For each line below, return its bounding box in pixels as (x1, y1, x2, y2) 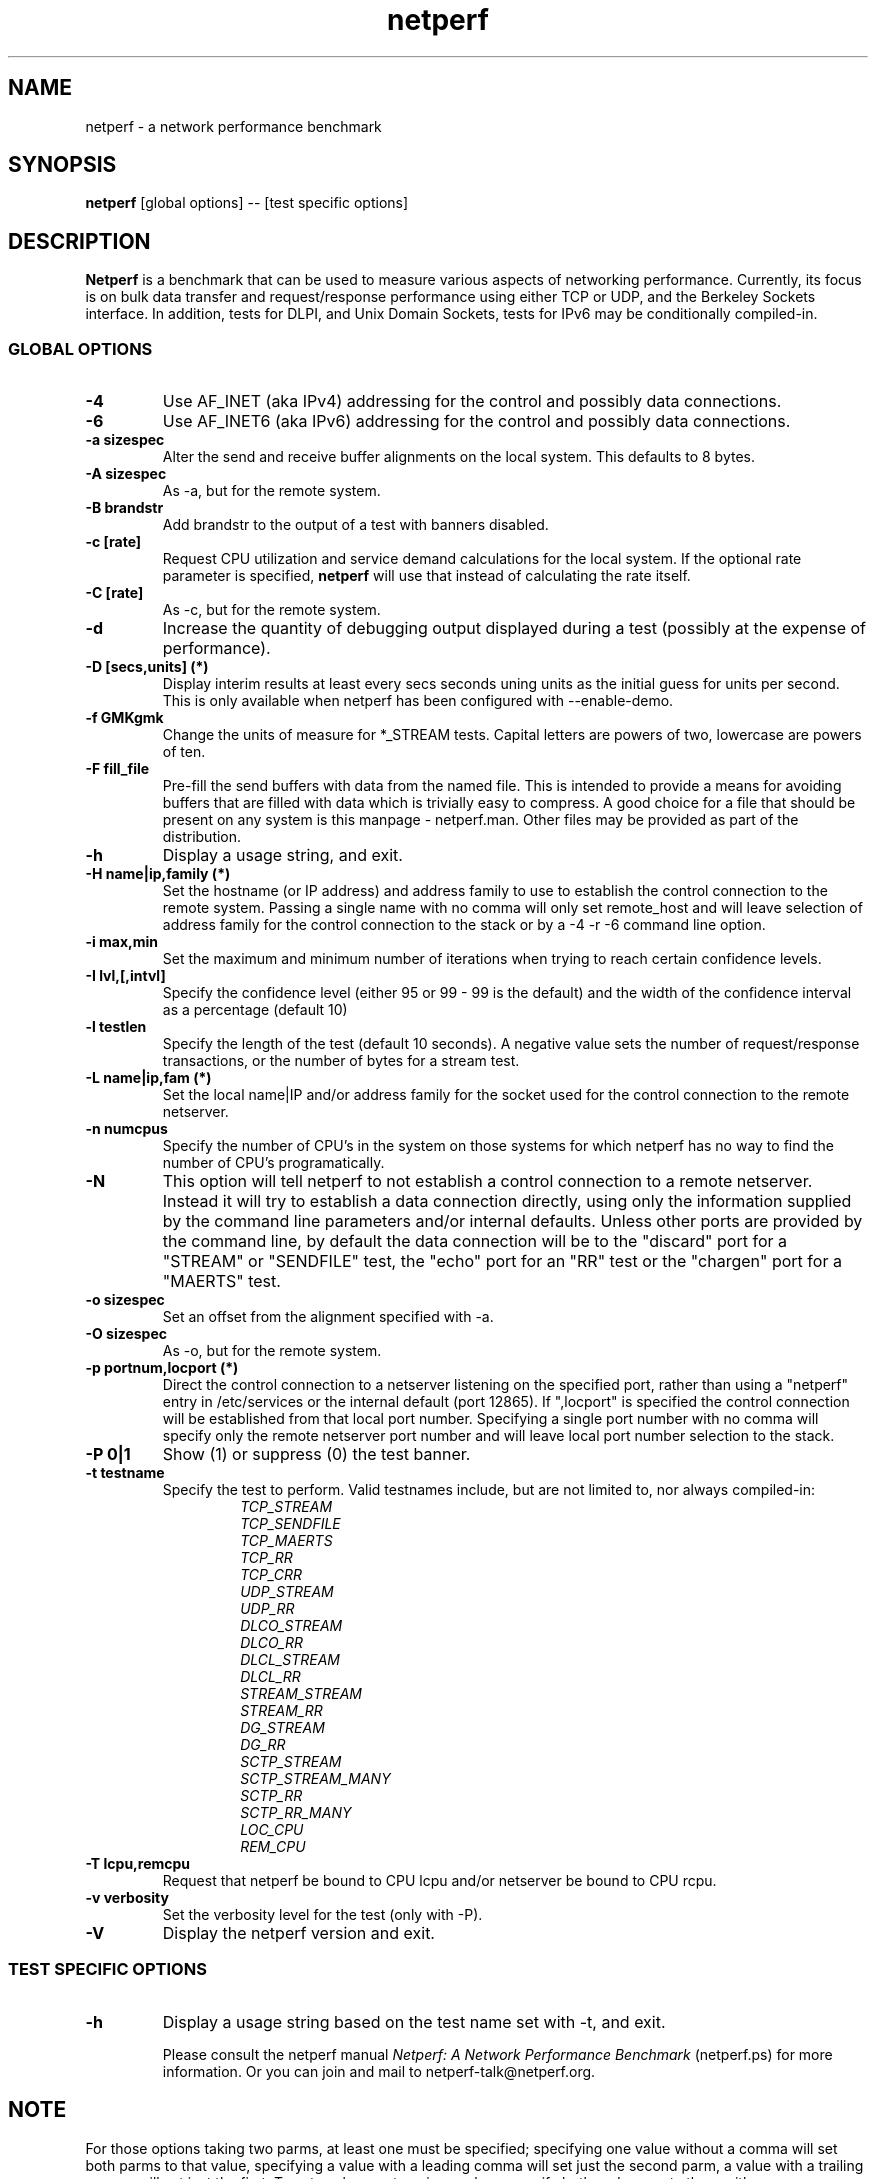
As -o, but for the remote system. (162, 1342, 382, 1360)
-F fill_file (85, 760, 150, 778)
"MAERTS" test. (162, 1271, 281, 1292)
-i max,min (85, 933, 159, 951)
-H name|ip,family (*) (85, 865, 231, 883)
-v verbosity (85, 1889, 169, 1907)
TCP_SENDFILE (240, 1515, 341, 1533)
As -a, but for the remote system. (162, 482, 381, 500)
